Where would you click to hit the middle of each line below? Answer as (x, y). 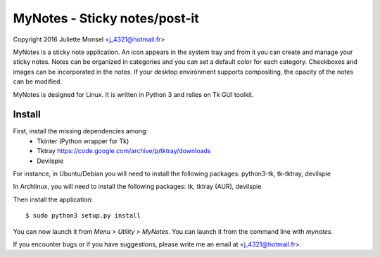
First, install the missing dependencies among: (80, 131)
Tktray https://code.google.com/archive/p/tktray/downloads (124, 151)
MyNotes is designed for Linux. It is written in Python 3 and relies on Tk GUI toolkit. (133, 94)
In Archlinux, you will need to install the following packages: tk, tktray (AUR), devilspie (137, 187)
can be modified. (38, 81)
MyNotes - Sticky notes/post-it (106, 18)
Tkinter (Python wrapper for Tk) (83, 141)
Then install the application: (53, 199)
